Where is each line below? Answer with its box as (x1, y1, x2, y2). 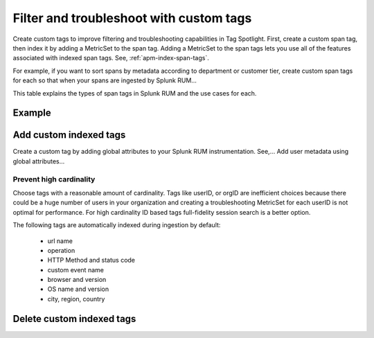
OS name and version (47, 285, 109, 294)
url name (47, 236, 73, 245)
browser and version (47, 276, 107, 284)
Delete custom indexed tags (12, 312, 136, 325)
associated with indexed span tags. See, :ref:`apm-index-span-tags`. (12, 54, 209, 62)
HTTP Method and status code (47, 256, 135, 265)
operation (47, 246, 75, 254)
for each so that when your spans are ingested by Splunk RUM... (12, 76, 197, 84)
